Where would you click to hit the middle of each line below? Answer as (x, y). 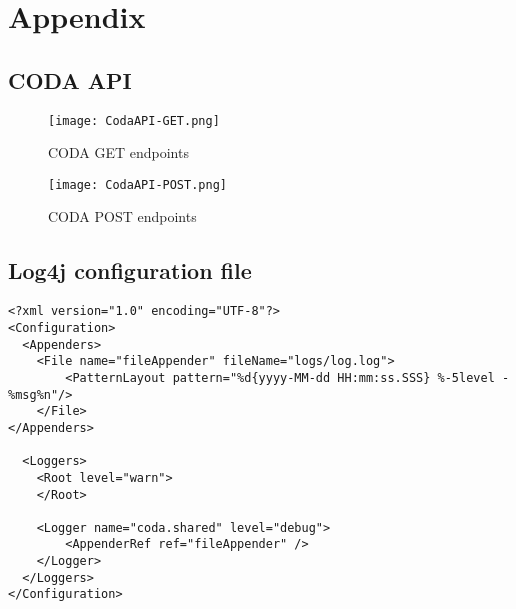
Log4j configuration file (130, 270)
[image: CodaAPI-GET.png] (134, 120)
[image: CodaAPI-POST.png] (137, 184)
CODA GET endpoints (118, 152)
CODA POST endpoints (122, 216)
